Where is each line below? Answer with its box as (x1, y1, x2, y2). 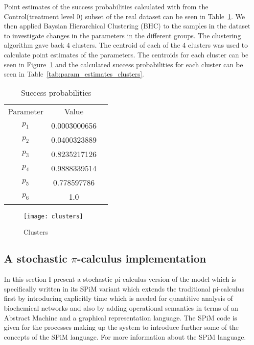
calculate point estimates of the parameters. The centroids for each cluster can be (4, 49, 249, 59)
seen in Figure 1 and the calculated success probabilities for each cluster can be (4, 59, 243, 69)
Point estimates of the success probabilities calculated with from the (4, 1, 208, 11)
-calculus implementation (77, 251, 207, 266)
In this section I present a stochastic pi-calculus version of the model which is (4, 274, 236, 284)
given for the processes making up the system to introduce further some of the (4, 322, 239, 332)
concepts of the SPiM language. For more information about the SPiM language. (4, 331, 246, 342)
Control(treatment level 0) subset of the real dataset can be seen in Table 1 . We (4, 11, 245, 21)
